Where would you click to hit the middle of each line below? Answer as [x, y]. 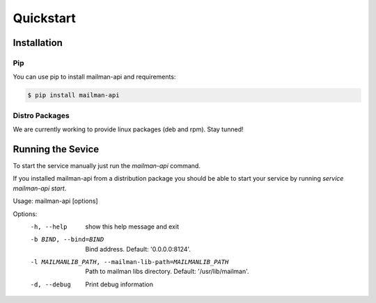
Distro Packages [41, 115]
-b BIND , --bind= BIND [67, 239]
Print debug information [119, 284]
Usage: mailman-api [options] [55, 201]
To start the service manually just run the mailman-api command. [107, 165]
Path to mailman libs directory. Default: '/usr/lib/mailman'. [167, 272]
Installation [38, 43]
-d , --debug [50, 284]
